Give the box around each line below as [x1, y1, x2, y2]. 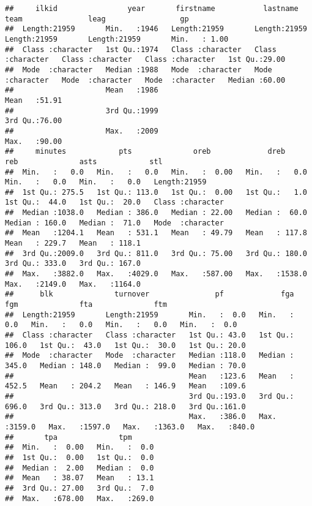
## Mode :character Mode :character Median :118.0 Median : [5, 351, 294, 360]
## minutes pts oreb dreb [5, 147, 286, 156]
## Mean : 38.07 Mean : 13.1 [5, 474, 154, 483]
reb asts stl [5, 157, 163, 166]
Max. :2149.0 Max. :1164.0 [5, 279, 141, 289]
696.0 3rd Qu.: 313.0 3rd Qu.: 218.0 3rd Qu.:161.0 [5, 402, 246, 411]
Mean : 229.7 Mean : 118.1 [5, 239, 141, 248]
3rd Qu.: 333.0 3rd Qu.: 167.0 [5, 259, 141, 268]
